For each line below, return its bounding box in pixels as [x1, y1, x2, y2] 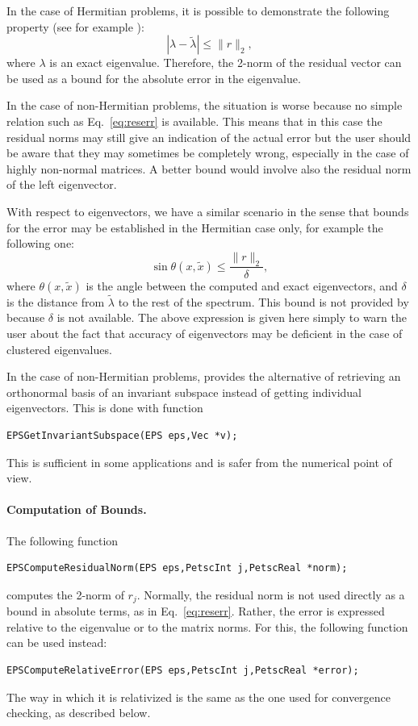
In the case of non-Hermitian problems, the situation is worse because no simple [6, 97, 403, 114]
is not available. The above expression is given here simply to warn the [56, 309, 407, 326]
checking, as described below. [6, 704, 151, 721]
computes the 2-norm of [6, 586, 124, 603]
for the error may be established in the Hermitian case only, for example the [6, 219, 383, 236]
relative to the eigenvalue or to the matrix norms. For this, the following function [6, 618, 408, 635]
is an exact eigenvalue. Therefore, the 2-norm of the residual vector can [49, 54, 402, 71]
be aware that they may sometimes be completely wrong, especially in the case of [6, 144, 409, 161]
